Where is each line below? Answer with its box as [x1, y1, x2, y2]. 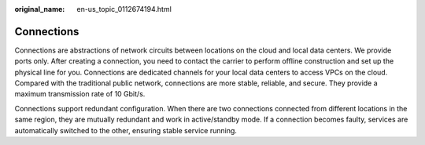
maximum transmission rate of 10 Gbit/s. [14, 89, 146, 99]
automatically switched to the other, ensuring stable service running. [14, 125, 238, 135]
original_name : [14, 5, 65, 13]
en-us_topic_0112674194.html [76, 5, 172, 13]
